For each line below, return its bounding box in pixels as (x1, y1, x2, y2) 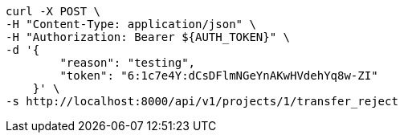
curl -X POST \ (6, 5, 101, 18)
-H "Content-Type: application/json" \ (6, 18, 256, 31)
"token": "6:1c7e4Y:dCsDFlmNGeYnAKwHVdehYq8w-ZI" (59, 69, 378, 82)
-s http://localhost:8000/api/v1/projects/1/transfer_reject (6, 95, 398, 108)
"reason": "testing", (59, 56, 196, 69)
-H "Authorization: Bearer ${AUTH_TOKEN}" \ (6, 31, 291, 43)
